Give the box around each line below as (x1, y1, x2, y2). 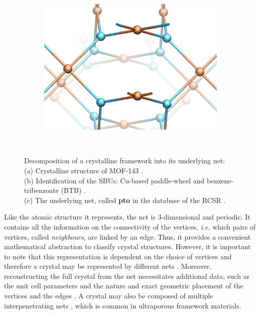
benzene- (206, 175, 234, 185)
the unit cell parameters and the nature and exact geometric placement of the (4, 280, 243, 291)
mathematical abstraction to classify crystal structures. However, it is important (4, 241, 251, 252)
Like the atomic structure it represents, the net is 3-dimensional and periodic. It (4, 212, 250, 222)
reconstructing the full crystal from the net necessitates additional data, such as (4, 270, 250, 281)
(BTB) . (61, 185, 86, 195)
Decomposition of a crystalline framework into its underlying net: (24, 155, 225, 166)
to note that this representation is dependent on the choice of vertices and (4, 251, 232, 261)
